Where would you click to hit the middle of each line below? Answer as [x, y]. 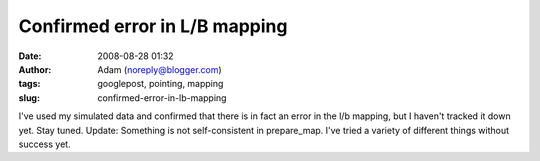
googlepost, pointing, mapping [160, 84]
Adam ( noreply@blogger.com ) [159, 69]
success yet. [44, 144]
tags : [29, 84]
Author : [35, 69]
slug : [29, 97]
